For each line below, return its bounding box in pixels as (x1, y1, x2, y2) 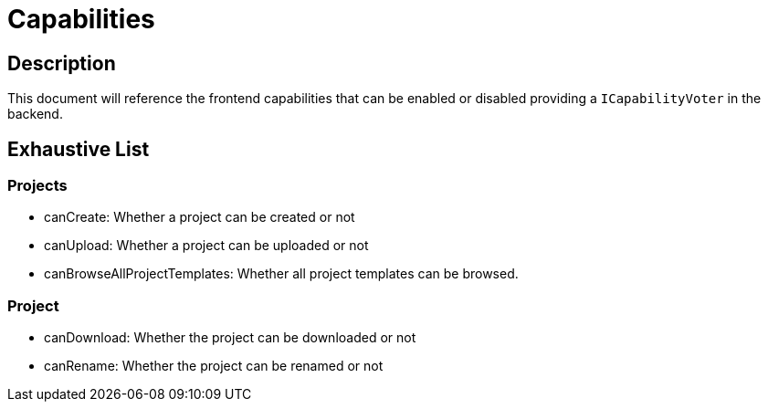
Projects (7, 176, 68, 195)
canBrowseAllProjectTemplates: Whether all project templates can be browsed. (44, 266, 519, 282)
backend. (7, 106, 63, 122)
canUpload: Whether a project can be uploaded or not (44, 237, 369, 254)
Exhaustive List (7, 137, 150, 161)
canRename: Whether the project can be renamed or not (44, 358, 384, 374)
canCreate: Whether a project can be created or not (44, 209, 355, 225)
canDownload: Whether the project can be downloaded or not (44, 330, 416, 346)
